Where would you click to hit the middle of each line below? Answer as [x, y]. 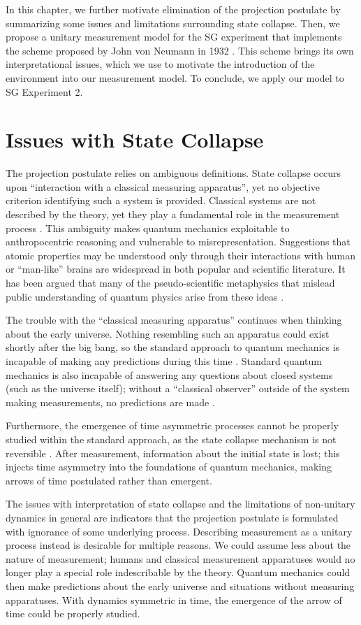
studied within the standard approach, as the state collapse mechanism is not [171, 439]
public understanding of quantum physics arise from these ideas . [145, 296]
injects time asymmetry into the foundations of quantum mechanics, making [169, 467]
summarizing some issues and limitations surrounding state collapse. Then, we [173, 23]
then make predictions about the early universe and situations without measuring [180, 586]
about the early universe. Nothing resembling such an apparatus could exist [168, 333]
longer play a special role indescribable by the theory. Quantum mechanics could [178, 572]
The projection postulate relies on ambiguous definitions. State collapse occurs [174, 173]
